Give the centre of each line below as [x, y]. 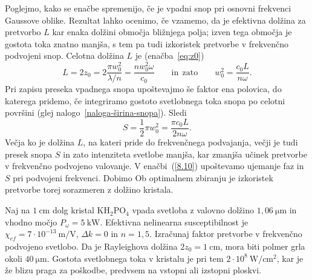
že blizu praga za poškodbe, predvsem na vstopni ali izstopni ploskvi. [133, 270]
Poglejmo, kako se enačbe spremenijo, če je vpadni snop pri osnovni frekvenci [148, 8]
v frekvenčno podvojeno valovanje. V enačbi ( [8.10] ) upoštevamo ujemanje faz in [154, 166]
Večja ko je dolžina [40, 142]
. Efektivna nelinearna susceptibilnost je [174, 222]
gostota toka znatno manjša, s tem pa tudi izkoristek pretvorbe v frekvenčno [147, 43]
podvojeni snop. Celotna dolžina [64, 55]
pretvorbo [23, 32]
